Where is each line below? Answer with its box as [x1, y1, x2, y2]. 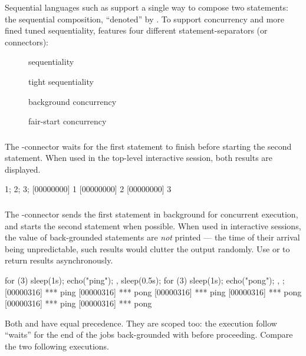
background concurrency [28, 95, 117, 107]
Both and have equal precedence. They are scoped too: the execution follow [5, 317, 277, 329]
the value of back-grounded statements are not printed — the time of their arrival [5, 231, 300, 243]
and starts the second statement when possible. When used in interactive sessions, [5, 219, 301, 232]
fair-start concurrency [28, 115, 107, 127]
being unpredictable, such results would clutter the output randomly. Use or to [5, 242, 290, 255]
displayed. [5, 163, 41, 175]
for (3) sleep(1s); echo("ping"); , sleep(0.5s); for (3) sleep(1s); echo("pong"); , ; [5, 273, 285, 286]
